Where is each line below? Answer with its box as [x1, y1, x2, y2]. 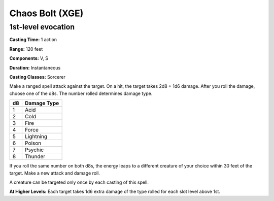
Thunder [24, 153, 46, 160]
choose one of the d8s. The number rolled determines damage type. [9, 90, 153, 96]
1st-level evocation [9, 22, 75, 31]
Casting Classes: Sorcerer [9, 74, 65, 80]
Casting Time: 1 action [9, 37, 57, 43]
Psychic [24, 146, 44, 153]
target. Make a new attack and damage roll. [9, 170, 100, 176]
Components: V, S [9, 55, 48, 61]
